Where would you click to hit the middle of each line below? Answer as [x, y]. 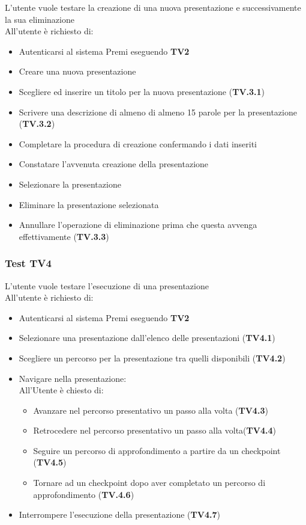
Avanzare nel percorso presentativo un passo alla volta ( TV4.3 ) [151, 410]
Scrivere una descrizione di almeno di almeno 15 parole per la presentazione [158, 112]
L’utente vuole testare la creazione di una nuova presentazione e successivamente [153, 7]
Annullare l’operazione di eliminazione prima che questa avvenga [138, 225]
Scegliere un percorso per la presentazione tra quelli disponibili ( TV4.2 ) [152, 358]
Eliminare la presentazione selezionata [89, 204]
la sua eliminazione [40, 19]
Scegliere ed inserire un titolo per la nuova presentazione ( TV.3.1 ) [142, 91]
